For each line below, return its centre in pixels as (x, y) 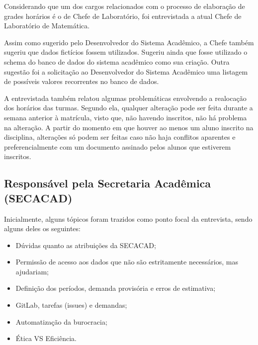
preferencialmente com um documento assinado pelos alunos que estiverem (118, 146)
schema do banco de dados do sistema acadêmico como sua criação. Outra (117, 61)
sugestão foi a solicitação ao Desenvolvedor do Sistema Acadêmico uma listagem (126, 71)
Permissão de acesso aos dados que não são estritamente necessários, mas (127, 262)
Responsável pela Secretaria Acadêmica (108, 183)
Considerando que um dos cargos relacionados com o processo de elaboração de (125, 6)
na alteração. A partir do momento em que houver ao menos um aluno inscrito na (129, 127)
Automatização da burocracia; (61, 321)
